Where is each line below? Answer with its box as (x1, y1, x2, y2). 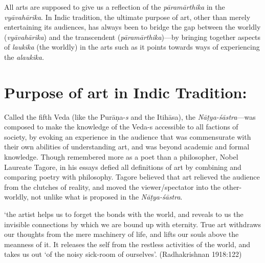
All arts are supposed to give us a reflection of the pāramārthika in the (4, 2, 225, 12)
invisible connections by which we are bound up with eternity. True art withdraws (4, 218, 261, 229)
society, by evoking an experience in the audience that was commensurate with (4, 131, 251, 142)
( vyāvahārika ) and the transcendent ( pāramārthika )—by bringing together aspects (4, 31, 261, 42)
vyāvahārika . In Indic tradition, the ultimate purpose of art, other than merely (4, 11, 251, 22)
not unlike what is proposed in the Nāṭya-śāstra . (31, 191, 183, 202)
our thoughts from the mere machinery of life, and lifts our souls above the (4, 229, 239, 239)
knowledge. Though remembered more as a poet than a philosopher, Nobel (4, 151, 238, 162)
